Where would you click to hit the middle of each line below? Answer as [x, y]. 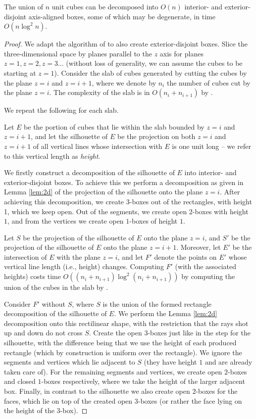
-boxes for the [217, 391]
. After [230, 192]
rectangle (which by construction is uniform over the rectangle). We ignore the [123, 352]
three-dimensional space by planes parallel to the [78, 53]
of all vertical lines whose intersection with [98, 146]
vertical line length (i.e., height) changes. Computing [84, 266]
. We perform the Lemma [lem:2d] [166, 313]
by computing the [208, 276]
